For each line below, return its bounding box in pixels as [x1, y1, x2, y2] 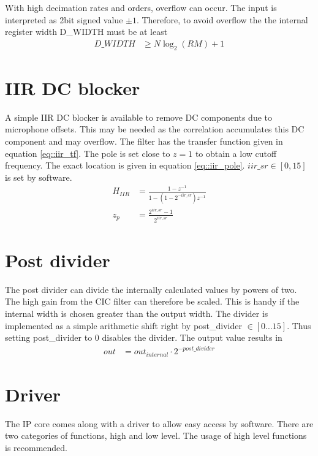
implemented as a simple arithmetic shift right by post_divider [5, 319, 242, 332]
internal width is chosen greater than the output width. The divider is [5, 307, 268, 319]
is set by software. [5, 170, 72, 183]
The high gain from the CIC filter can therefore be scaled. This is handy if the [5, 295, 300, 308]
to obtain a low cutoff [195, 146, 277, 159]
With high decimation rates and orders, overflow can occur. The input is [5, 1, 277, 13]
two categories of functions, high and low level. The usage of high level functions [5, 429, 307, 442]
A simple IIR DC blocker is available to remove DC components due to [5, 110, 272, 123]
